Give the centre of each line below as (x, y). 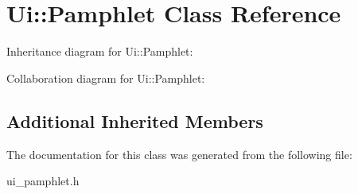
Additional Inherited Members (135, 120)
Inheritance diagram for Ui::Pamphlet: (100, 51)
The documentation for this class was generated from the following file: (179, 154)
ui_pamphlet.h (43, 181)
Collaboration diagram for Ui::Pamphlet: (106, 78)
